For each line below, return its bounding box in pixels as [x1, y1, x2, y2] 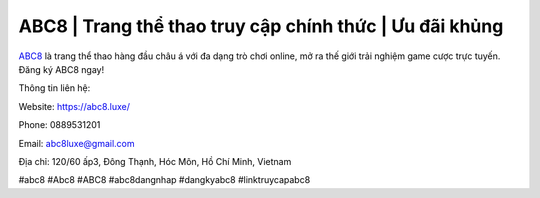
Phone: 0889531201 [18, 119, 101, 131]
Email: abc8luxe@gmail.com [18, 137, 135, 149]
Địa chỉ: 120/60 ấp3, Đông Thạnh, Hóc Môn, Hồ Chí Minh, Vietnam [18, 155, 292, 167]
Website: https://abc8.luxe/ [18, 100, 130, 112]
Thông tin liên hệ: [18, 82, 91, 94]
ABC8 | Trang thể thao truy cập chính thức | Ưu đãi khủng [18, 15, 504, 37]
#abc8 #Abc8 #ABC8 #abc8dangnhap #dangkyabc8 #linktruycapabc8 [18, 174, 311, 186]
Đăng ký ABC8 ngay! [18, 63, 105, 75]
